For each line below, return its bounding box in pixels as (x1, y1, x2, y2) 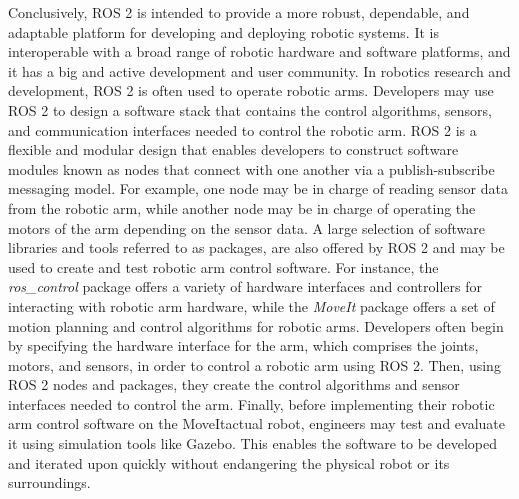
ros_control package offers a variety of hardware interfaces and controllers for (8, 276, 482, 297)
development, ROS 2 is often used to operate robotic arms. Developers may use (8, 80, 494, 101)
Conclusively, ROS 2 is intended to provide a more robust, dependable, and (8, 2, 470, 22)
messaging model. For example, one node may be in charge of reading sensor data (8, 178, 508, 199)
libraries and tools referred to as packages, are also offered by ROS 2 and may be (8, 237, 505, 258)
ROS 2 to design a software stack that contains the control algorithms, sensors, (8, 99, 492, 120)
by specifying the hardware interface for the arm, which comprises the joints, (8, 335, 479, 356)
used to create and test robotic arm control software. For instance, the (8, 256, 439, 277)
